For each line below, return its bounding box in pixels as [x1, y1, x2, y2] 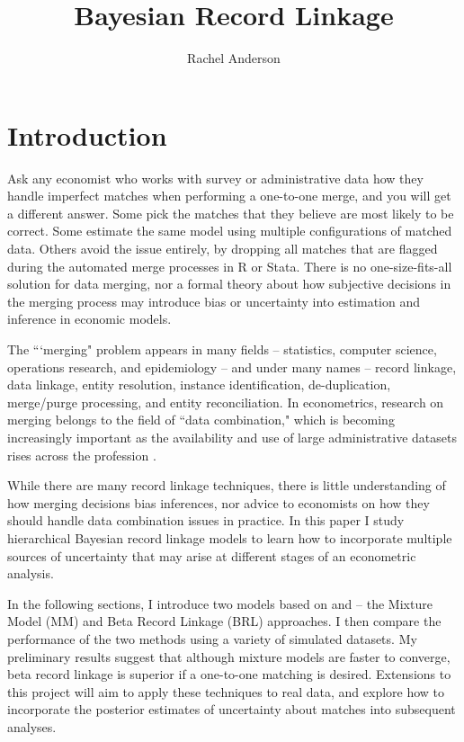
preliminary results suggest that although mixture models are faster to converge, [7, 647, 451, 666]
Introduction [7, 116, 167, 153]
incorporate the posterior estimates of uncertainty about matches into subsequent [7, 700, 456, 719]
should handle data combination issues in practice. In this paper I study [7, 511, 405, 530]
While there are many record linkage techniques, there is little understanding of [7, 476, 446, 495]
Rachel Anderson [187, 49, 281, 67]
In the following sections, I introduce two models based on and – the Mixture [7, 594, 433, 612]
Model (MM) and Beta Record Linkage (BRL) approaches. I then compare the [7, 612, 442, 630]
